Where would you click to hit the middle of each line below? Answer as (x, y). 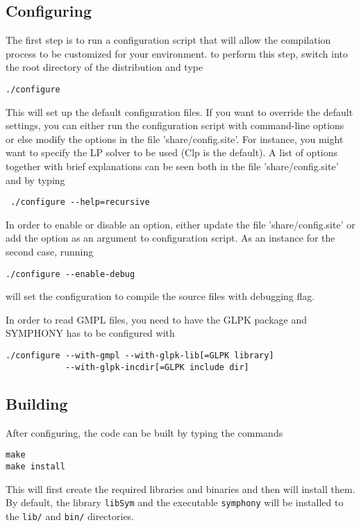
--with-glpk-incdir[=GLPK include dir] (157, 367)
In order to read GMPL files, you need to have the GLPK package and (156, 319)
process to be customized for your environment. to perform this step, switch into (177, 53)
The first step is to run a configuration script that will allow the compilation (168, 40)
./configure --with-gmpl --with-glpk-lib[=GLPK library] (140, 356)
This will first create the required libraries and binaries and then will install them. (180, 488)
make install (35, 466)
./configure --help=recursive (80, 202)
